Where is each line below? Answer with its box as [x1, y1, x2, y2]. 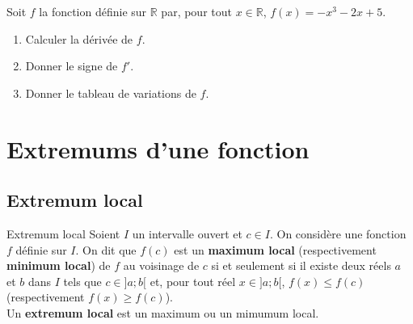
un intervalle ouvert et [132, 225, 242, 242]
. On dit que [75, 241, 137, 258]
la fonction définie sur [39, 3, 147, 19]
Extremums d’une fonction [6, 132, 310, 165]
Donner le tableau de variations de [25, 84, 196, 101]
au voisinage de [123, 257, 200, 274]
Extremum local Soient [6, 225, 120, 242]
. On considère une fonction [269, 225, 407, 242]
